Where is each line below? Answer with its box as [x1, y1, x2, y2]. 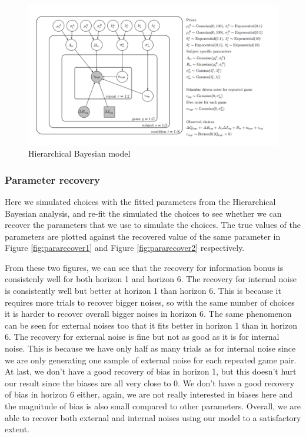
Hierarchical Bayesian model [28, 147, 131, 160]
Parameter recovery [5, 172, 100, 187]
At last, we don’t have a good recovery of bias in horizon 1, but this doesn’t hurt [5, 365, 297, 378]
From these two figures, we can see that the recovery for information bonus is [5, 261, 284, 273]
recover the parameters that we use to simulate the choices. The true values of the [5, 218, 301, 231]
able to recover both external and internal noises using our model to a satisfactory [5, 411, 301, 423]
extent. [5, 423, 29, 435]
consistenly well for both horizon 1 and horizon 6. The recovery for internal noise [5, 273, 297, 285]
